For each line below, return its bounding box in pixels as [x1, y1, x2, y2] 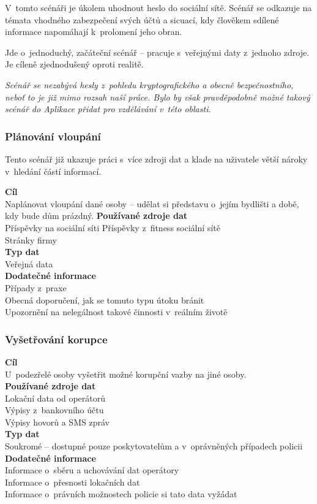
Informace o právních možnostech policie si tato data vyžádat [5, 487, 237, 500]
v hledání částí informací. [5, 164, 102, 177]
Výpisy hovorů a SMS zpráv [5, 415, 110, 428]
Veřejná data [5, 257, 53, 270]
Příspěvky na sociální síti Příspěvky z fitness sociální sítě [5, 221, 220, 234]
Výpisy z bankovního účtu [5, 403, 104, 416]
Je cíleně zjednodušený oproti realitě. [5, 58, 144, 71]
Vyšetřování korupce [5, 331, 108, 346]
